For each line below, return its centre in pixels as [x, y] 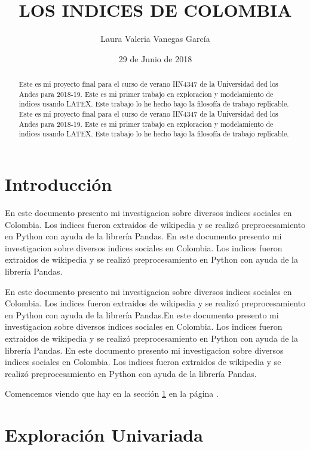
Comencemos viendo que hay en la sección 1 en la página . [112, 393]
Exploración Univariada [104, 435]
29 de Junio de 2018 [155, 58]
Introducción [59, 184]
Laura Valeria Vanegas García [155, 39]
